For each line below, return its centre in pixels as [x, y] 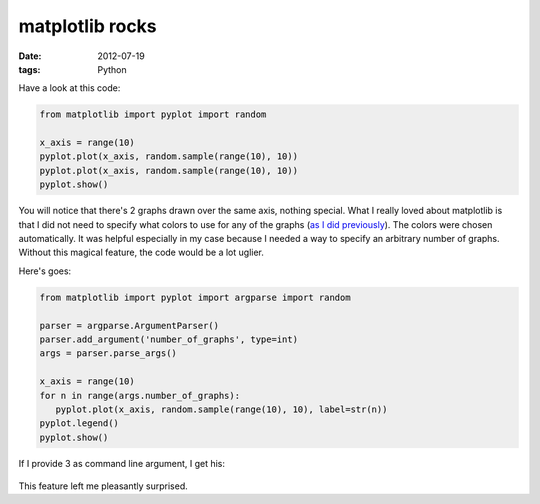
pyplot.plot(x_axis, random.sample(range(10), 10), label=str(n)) [221, 409]
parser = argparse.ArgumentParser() [129, 325]
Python [112, 69]
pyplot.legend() [79, 423]
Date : [30, 56]
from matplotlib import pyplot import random [153, 114]
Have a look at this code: [69, 88]
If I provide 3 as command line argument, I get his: [121, 463]
